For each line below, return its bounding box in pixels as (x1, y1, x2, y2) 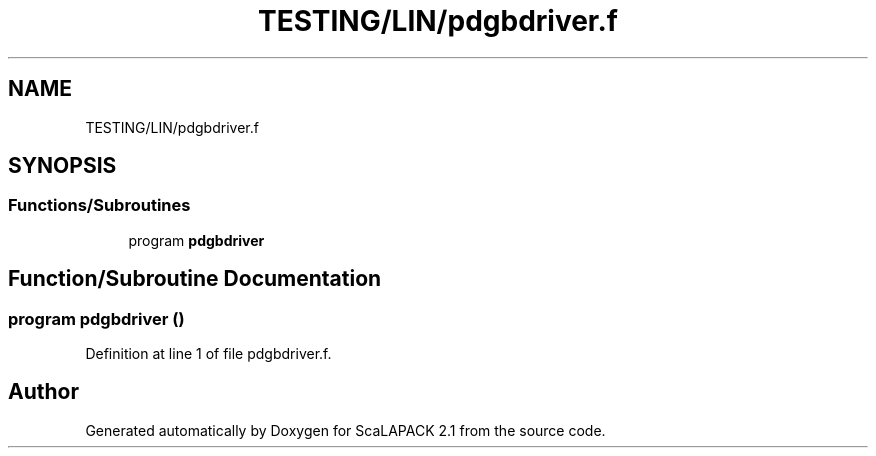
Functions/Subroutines (8, 195, 191, 216)
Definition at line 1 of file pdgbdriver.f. (85, 345, 332, 363)
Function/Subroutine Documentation (8, 266, 382, 292)
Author (8, 379, 79, 405)
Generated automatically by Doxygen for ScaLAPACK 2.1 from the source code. (85, 421, 606, 439)
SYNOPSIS (8, 153, 117, 179)
